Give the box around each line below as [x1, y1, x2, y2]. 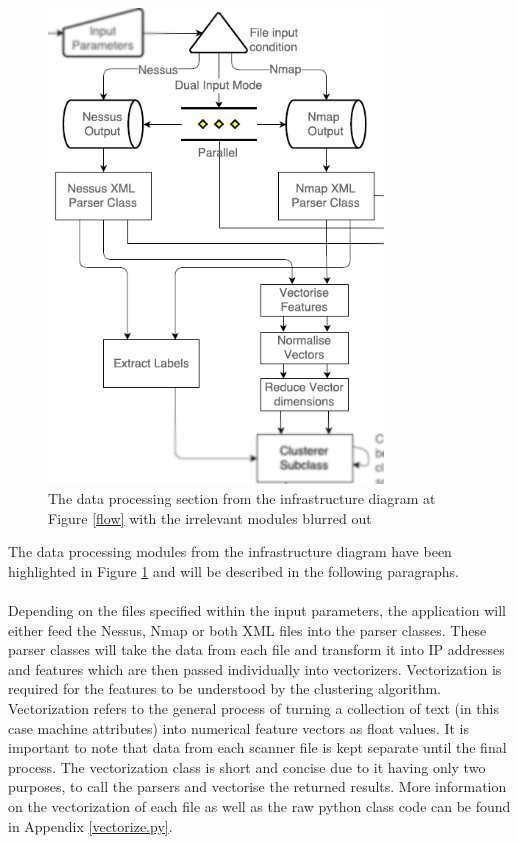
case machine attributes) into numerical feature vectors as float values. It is [8, 717, 470, 738]
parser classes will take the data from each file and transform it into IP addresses [8, 639, 505, 660]
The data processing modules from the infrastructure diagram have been [8, 541, 452, 562]
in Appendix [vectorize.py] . [8, 815, 173, 836]
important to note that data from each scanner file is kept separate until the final [8, 737, 507, 758]
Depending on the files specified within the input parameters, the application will [8, 599, 506, 620]
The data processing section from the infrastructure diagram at [48, 488, 436, 509]
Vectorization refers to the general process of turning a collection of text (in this [8, 697, 499, 718]
